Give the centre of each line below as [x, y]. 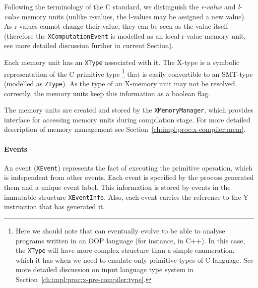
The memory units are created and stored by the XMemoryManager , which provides [129, 110]
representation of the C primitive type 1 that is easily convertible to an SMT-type [129, 73]
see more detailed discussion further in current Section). [89, 45]
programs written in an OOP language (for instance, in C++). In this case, [130, 240]
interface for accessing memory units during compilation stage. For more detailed [127, 119]
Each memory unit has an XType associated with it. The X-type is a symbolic [122, 62]
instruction [21, 206]
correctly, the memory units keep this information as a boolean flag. [107, 93]
